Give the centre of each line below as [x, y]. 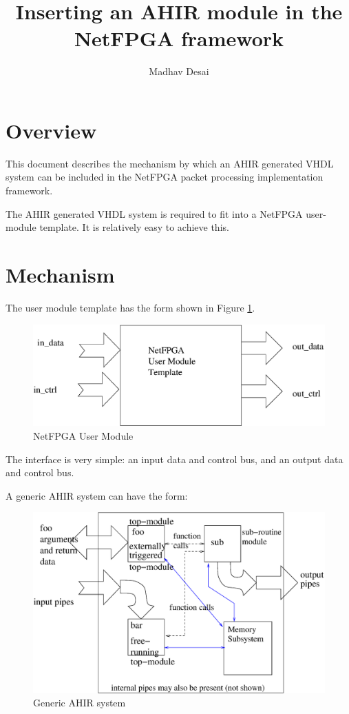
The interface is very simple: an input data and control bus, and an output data [174, 459]
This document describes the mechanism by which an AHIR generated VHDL [170, 163]
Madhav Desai [179, 71]
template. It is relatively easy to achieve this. [134, 227]
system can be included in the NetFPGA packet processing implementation [165, 177]
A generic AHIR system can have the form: [97, 495]
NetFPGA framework [179, 38]
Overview [51, 130]
